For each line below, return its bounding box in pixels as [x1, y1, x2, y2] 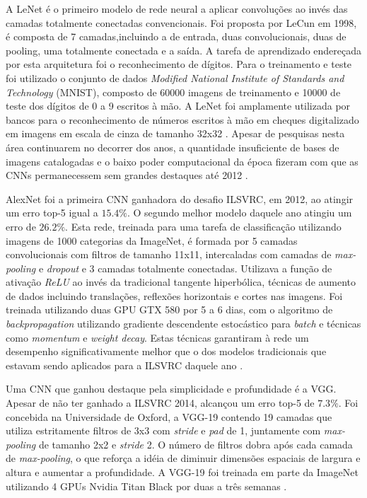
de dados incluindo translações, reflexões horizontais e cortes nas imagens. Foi [6, 288, 343, 303]
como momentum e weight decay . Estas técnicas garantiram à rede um [6, 330, 309, 344]
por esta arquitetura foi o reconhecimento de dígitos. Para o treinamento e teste [6, 57, 352, 71]
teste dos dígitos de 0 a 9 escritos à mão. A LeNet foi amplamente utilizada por [6, 98, 351, 113]
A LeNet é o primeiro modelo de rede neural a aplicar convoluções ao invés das [6, 1, 348, 16]
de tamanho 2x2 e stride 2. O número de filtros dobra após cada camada [38, 436, 353, 451]
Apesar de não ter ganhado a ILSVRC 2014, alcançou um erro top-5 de [6, 395, 315, 410]
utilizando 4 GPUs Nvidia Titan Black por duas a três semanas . [6, 478, 287, 493]
